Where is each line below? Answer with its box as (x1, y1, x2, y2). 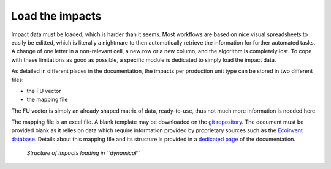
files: (11, 76, 24, 83)
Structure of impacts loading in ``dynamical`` (26, 149, 140, 157)
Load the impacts (11, 9, 102, 23)
